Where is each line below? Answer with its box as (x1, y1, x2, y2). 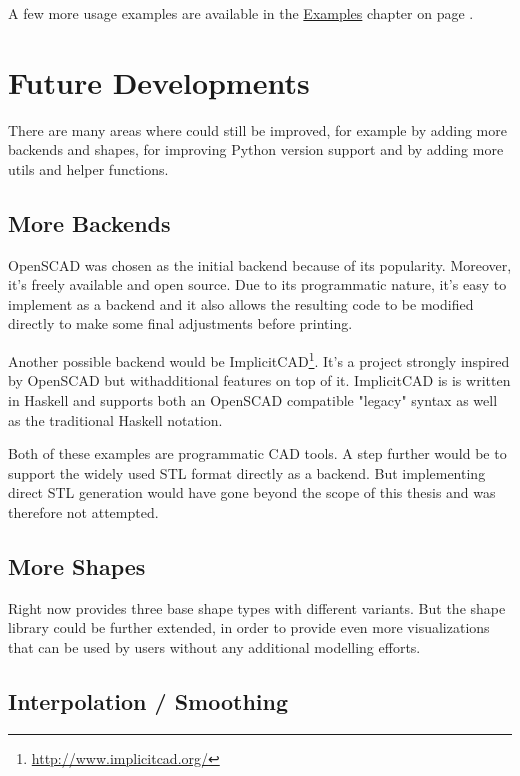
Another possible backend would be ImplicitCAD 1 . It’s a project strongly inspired (8, 348, 510, 371)
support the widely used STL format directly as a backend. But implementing (8, 462, 486, 483)
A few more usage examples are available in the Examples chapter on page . (8, 3, 474, 23)
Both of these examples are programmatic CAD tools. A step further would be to (8, 443, 507, 464)
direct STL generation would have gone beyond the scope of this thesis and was (8, 482, 496, 503)
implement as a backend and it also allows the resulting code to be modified (8, 293, 474, 314)
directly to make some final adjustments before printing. (8, 313, 353, 334)
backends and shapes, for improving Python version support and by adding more (8, 139, 504, 160)
